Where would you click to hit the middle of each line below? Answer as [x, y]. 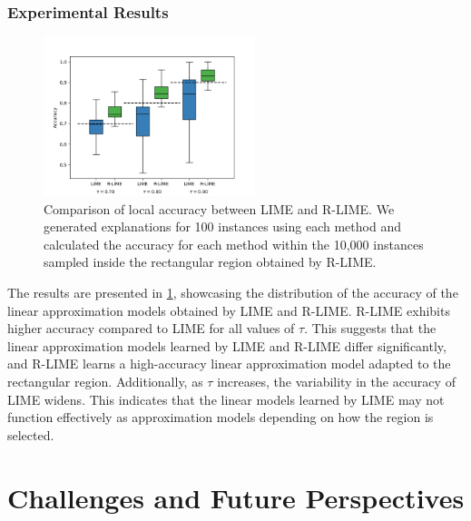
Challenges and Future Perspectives [236, 497]
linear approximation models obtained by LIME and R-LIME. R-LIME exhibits [229, 310]
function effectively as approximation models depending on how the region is [221, 417]
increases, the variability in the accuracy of [336, 382]
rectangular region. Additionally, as [105, 382]
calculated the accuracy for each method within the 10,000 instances [234, 244]
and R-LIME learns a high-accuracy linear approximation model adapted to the [229, 364]
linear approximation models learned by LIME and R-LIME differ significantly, [227, 345]
